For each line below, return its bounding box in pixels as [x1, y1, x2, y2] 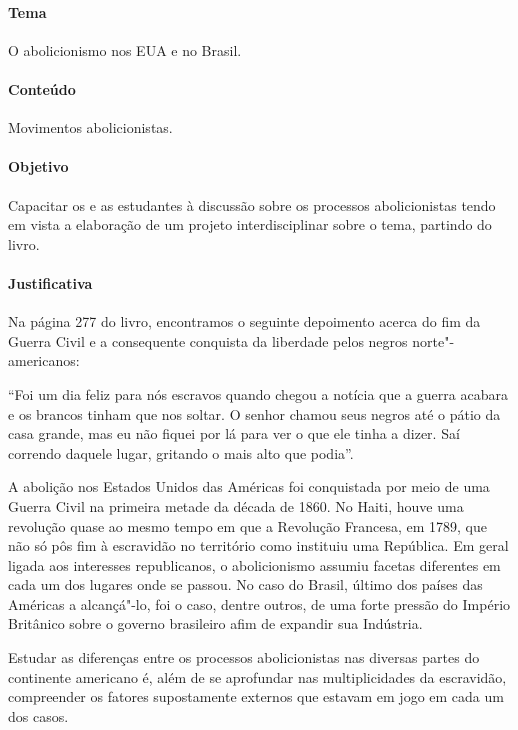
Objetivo [8, 156, 69, 177]
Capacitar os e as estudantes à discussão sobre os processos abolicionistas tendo [8, 194, 496, 215]
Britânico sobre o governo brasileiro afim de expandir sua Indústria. [8, 613, 423, 634]
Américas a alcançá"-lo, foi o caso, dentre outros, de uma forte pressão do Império [8, 593, 511, 614]
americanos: [8, 350, 80, 371]
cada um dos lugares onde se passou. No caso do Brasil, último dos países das [8, 574, 483, 595]
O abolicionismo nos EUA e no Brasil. [8, 39, 242, 60]
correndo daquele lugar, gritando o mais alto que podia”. [8, 442, 354, 463]
